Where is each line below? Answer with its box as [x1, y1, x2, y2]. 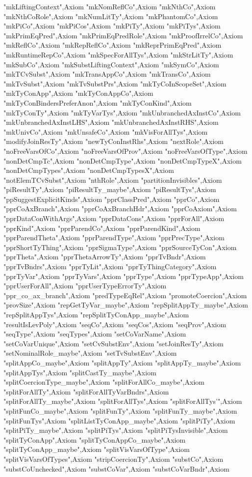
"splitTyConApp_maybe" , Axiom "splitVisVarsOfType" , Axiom [3, 444, 190, 454]
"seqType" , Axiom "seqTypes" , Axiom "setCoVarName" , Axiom [3, 329, 186, 339]
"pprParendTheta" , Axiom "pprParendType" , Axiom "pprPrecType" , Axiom [3, 232, 225, 243]
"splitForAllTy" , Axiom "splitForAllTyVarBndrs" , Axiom [3, 386, 169, 396]
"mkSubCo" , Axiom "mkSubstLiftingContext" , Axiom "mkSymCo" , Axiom [3, 59, 219, 69]
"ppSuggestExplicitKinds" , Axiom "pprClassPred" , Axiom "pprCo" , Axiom [3, 194, 220, 204]
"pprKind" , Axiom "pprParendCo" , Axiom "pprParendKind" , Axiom [3, 223, 201, 233]
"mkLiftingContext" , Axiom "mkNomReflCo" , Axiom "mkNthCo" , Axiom [3, 1, 216, 11]
